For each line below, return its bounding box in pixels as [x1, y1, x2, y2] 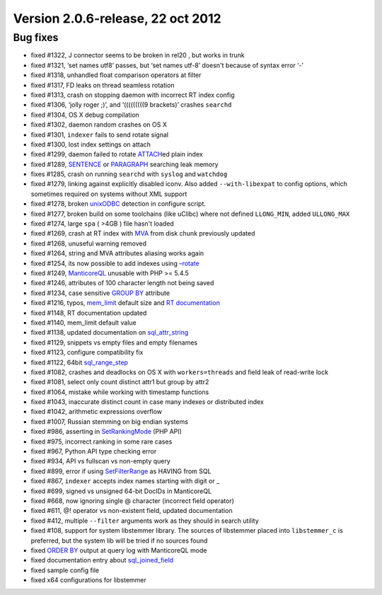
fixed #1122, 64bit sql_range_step [30, 358, 129, 366]
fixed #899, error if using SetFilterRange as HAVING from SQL [30, 467, 212, 475]
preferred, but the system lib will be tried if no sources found [30, 536, 208, 545]
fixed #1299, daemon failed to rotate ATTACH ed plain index [30, 150, 203, 158]
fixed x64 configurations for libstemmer [30, 576, 146, 584]
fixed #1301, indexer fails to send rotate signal [30, 130, 169, 139]
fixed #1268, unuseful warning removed [30, 239, 147, 248]
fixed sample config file [30, 566, 100, 574]
